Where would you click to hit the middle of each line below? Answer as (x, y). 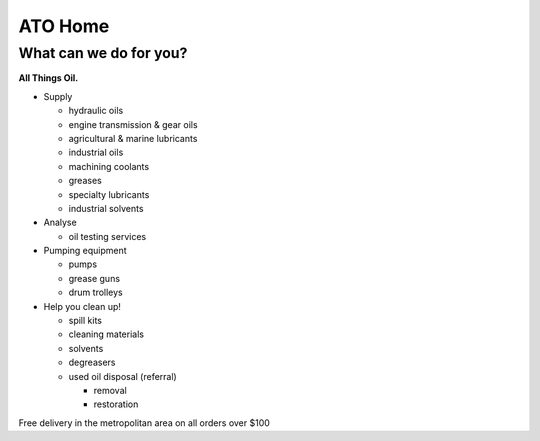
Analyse (60, 222)
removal (110, 390)
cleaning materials (106, 334)
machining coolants (109, 166)
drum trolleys (96, 292)
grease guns (94, 278)
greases (85, 181)
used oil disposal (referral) (122, 376)
